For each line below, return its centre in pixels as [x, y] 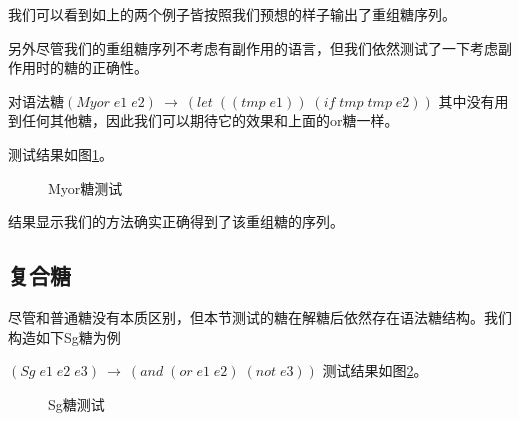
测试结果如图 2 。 [375, 370]
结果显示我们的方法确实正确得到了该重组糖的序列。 [176, 221]
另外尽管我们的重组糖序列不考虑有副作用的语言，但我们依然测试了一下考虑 [253, 47]
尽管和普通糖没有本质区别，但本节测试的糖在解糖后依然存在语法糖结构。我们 [260, 316]
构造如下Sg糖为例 [64, 336]
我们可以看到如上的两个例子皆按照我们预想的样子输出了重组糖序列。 [232, 14]
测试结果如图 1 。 [60, 153]
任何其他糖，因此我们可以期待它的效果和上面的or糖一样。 [210, 120]
